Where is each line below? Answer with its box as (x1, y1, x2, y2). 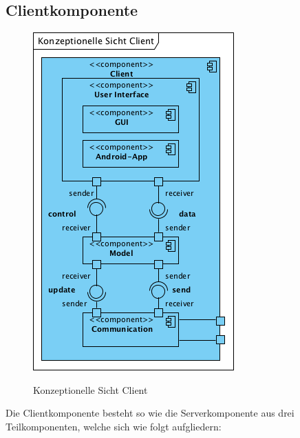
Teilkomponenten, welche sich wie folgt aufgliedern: (6, 419, 222, 433)
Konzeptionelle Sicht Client (33, 382, 148, 397)
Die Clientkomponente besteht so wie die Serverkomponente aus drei (6, 406, 294, 420)
